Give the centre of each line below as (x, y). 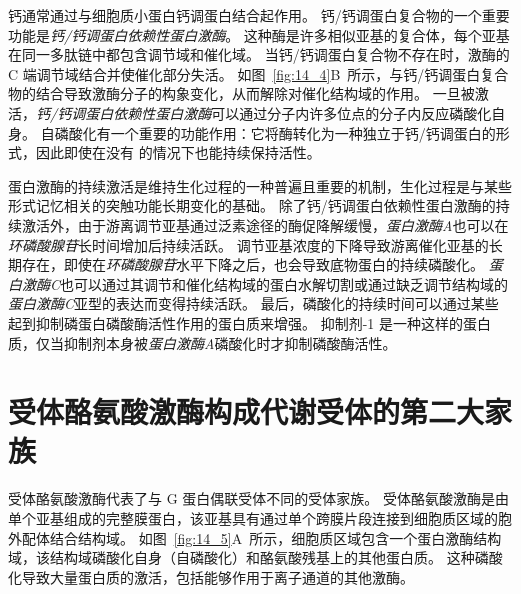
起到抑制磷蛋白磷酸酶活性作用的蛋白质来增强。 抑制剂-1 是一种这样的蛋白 (249, 322)
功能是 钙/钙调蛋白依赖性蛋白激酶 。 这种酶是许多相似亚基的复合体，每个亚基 (259, 34)
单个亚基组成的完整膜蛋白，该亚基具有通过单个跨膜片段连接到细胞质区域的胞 (260, 518)
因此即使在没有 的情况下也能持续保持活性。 (178, 152)
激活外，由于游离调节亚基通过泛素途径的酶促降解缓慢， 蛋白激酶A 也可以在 (265, 224)
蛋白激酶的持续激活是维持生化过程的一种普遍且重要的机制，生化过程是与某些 (260, 185)
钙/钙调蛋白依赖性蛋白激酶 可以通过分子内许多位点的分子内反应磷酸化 (264, 112)
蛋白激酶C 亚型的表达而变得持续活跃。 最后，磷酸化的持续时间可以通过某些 (253, 303)
